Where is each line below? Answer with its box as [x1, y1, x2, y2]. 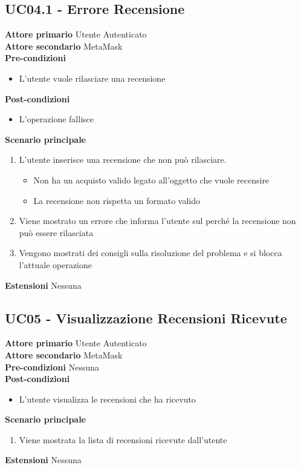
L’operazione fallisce [19, 113, 94, 125]
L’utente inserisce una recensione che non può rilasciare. [19, 153, 227, 166]
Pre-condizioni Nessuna [5, 360, 100, 373]
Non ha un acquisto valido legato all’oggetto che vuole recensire [33, 173, 270, 186]
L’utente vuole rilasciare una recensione [19, 71, 166, 84]
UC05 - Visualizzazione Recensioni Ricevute [5, 308, 287, 327]
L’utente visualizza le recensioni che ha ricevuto [19, 392, 196, 405]
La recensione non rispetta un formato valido [33, 194, 201, 206]
